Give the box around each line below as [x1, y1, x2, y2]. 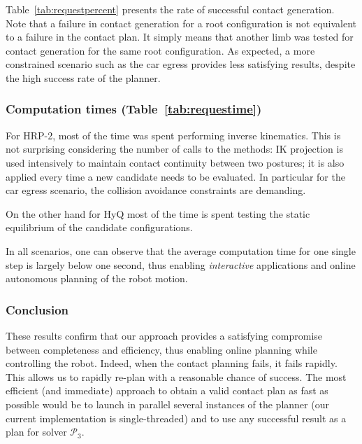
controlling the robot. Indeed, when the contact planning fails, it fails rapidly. [6, 356, 338, 370]
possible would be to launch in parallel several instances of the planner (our [6, 396, 329, 411]
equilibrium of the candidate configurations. [6, 220, 193, 235]
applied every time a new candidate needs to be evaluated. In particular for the [6, 169, 345, 183]
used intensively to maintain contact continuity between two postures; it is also [6, 155, 345, 169]
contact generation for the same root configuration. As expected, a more [6, 43, 315, 57]
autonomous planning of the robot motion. [6, 271, 188, 286]
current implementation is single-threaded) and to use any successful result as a [6, 410, 347, 425]
